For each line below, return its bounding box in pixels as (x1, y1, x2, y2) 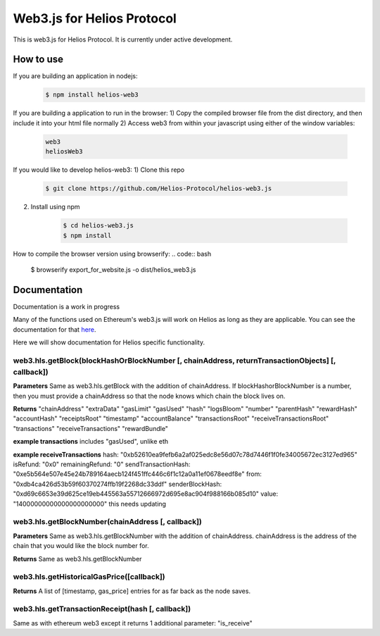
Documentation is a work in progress (13, 302, 120, 311)
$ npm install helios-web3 (45, 91, 139, 99)
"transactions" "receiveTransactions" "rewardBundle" (13, 424, 169, 432)
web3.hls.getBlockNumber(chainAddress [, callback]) (13, 517, 202, 527)
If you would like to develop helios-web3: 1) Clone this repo (13, 166, 185, 174)
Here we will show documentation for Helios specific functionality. (13, 338, 205, 347)
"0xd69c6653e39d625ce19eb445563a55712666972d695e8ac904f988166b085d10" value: (13, 490, 279, 498)
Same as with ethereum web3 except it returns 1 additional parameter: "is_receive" (13, 618, 253, 627)
